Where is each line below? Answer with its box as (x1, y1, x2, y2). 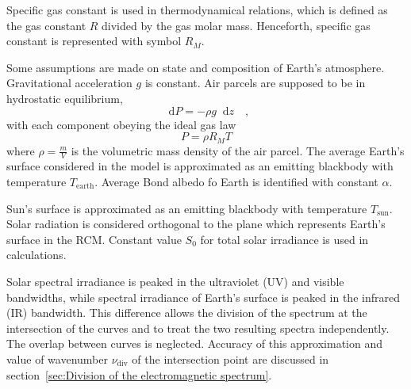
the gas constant (6, 17, 86, 33)
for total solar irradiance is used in (200, 231, 369, 247)
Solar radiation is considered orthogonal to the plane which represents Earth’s (6, 215, 386, 232)
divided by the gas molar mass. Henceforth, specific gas (102, 17, 371, 33)
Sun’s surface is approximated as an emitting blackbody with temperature (6, 200, 367, 216)
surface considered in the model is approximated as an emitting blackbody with (6, 158, 394, 174)
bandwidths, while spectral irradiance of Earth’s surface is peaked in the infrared (6, 288, 400, 305)
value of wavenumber (6, 350, 108, 367)
